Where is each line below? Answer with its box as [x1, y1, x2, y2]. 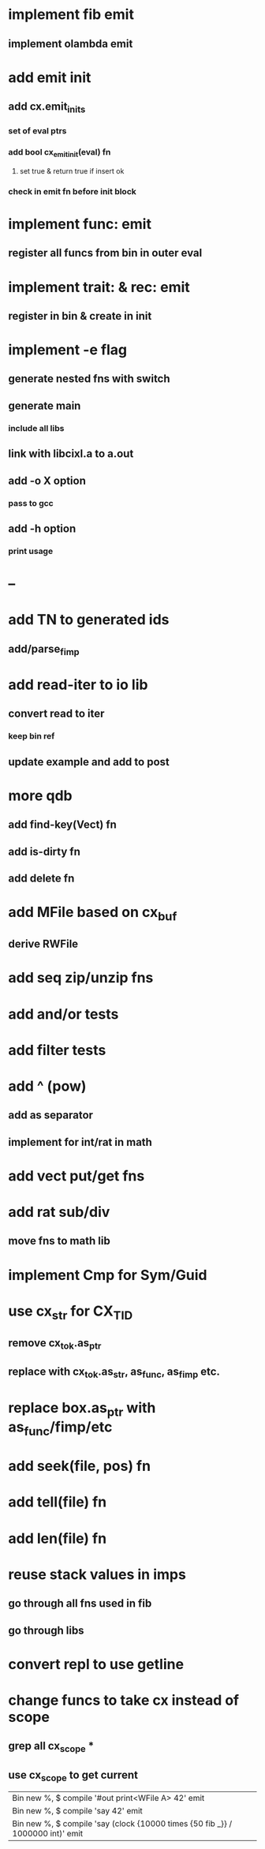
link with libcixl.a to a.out [8, 447, 134, 461]
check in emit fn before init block [8, 185, 136, 197]
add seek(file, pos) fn [8, 1458, 151, 1475]
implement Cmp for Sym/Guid [8, 1266, 207, 1284]
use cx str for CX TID [8, 1302, 133, 1323]
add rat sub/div [8, 1203, 110, 1221]
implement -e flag [8, 341, 128, 359]
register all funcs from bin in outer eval [8, 246, 203, 260]
